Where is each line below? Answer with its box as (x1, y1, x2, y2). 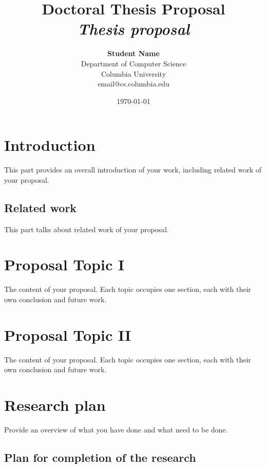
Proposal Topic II (4, 324, 131, 345)
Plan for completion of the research (4, 449, 196, 465)
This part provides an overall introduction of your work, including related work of (4, 164, 262, 175)
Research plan (4, 394, 106, 415)
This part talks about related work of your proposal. (4, 223, 169, 234)
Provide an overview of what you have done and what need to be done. (4, 424, 228, 435)
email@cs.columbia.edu (98, 78, 169, 89)
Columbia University (101, 68, 166, 79)
